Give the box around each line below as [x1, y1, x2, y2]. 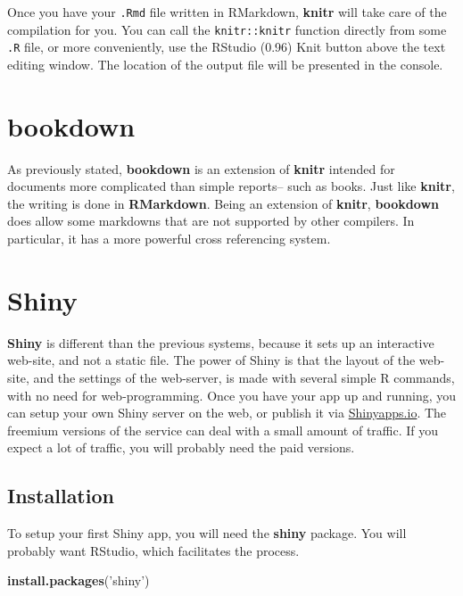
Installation [7, 482, 114, 509]
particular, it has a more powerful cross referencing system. [7, 229, 331, 248]
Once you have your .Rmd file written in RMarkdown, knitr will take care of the [7, 3, 447, 21]
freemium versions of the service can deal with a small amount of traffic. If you [7, 420, 439, 439]
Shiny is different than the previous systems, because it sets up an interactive [7, 333, 434, 352]
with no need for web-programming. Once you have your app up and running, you [7, 385, 457, 404]
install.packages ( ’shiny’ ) [7, 571, 150, 590]
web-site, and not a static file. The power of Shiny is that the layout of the [7, 351, 416, 369]
